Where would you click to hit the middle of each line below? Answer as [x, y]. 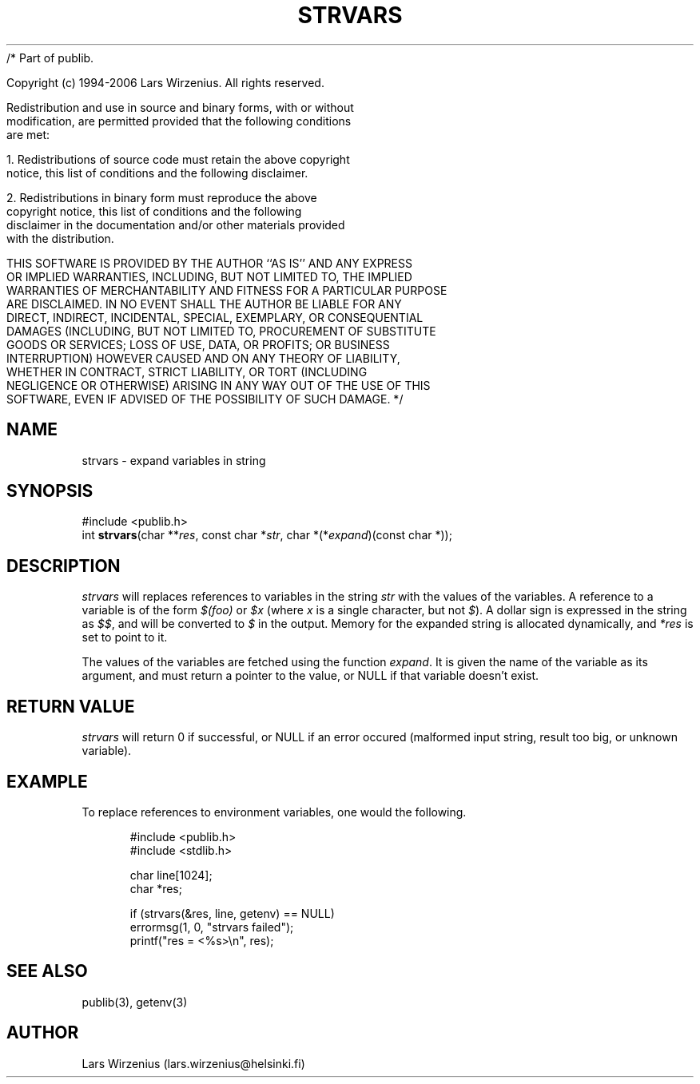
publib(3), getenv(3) [135, 1002]
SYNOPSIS [50, 491]
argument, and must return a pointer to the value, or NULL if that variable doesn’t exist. [310, 676]
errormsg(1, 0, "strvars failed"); [212, 927]
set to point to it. [125, 637]
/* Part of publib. [50, 58]
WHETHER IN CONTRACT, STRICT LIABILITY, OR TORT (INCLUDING [187, 371]
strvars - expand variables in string [174, 460]
